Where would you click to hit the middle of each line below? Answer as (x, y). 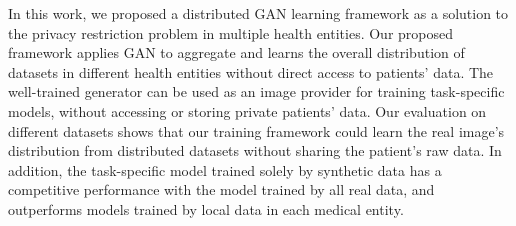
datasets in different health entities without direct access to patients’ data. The (251, 71)
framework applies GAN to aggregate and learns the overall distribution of (236, 52)
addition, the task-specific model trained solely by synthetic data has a (225, 169)
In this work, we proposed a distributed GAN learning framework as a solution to (258, 13)
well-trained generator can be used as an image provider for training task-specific (256, 91)
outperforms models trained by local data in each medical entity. (206, 208)
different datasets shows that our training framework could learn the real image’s (256, 130)
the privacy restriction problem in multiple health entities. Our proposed (231, 32)
